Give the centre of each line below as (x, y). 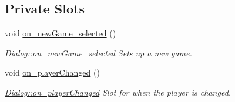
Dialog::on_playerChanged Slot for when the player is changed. (118, 92)
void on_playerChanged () (52, 72)
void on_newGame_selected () (61, 33)
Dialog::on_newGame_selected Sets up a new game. (98, 52)
